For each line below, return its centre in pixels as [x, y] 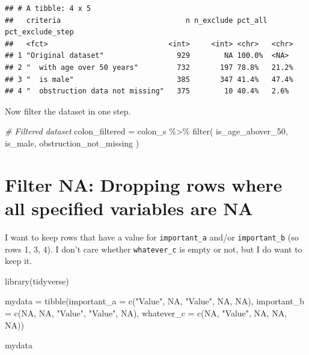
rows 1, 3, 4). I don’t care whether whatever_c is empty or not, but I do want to [154, 249]
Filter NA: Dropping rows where [144, 184]
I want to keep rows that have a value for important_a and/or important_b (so [152, 237]
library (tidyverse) [37, 281]
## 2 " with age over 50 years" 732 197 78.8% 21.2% [149, 67]
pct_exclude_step [39, 32]
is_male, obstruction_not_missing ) [72, 143]
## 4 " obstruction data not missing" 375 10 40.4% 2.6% [147, 91]
